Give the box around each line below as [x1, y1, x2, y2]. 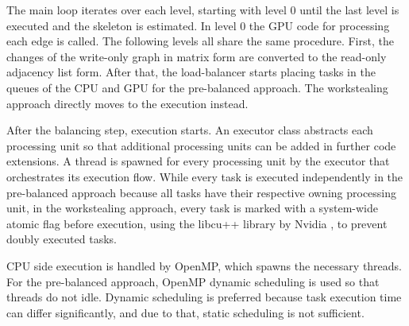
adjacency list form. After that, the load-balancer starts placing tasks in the [6, 64, 376, 80]
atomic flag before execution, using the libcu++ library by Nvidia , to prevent [6, 215, 388, 231]
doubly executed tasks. [6, 231, 117, 247]
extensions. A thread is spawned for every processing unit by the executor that [6, 153, 390, 169]
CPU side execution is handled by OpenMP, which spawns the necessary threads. [6, 257, 403, 274]
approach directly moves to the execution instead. [6, 95, 249, 111]
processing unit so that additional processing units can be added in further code [6, 137, 396, 153]
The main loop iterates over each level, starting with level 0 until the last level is [6, 2, 399, 17]
